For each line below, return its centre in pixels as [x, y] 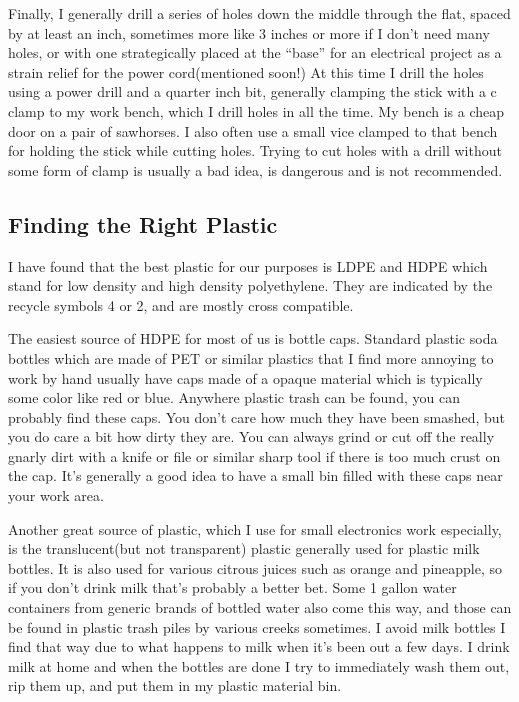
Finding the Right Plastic [143, 223]
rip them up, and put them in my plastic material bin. [175, 685]
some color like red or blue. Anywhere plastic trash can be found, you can [234, 397]
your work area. [56, 495]
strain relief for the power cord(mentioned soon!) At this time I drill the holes [246, 71]
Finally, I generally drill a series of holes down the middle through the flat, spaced [259, 13]
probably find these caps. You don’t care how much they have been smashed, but [256, 416]
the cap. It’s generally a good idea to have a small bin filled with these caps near [255, 475]
